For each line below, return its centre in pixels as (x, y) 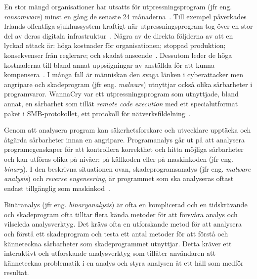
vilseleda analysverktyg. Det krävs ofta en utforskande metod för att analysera (123, 224)
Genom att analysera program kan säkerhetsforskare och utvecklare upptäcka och (128, 130)
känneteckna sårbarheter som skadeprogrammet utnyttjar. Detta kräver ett (118, 243)
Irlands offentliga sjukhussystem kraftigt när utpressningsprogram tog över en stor (128, 26)
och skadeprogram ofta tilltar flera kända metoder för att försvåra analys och (121, 214)
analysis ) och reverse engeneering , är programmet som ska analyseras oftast (119, 178)
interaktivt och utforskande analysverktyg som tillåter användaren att (110, 253)
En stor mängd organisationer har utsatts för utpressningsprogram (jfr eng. (118, 6)
